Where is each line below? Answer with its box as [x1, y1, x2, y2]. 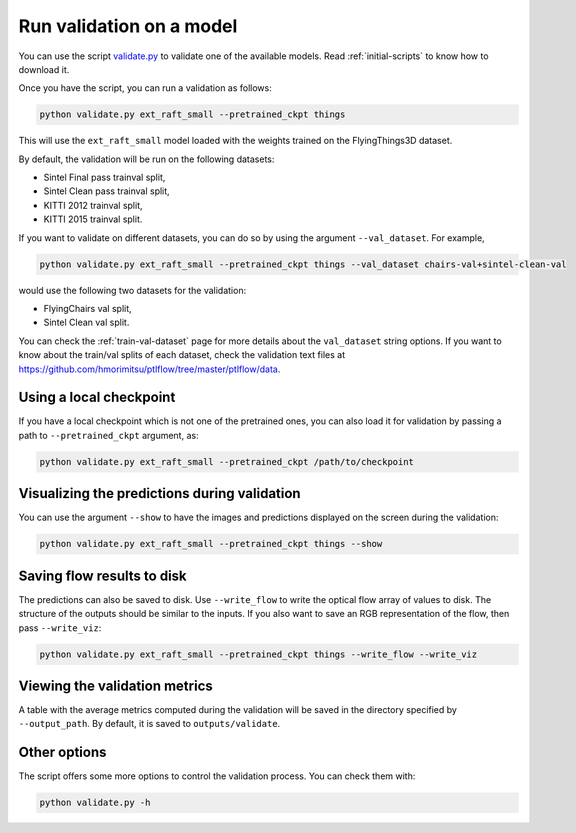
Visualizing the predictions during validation [18, 485, 301, 502]
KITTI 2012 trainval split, [43, 199, 143, 211]
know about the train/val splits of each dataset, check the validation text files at [18, 349, 346, 361]
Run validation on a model [18, 15, 238, 37]
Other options [18, 744, 107, 761]
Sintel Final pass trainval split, [43, 171, 166, 184]
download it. [18, 63, 70, 75]
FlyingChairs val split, [43, 303, 132, 314]
